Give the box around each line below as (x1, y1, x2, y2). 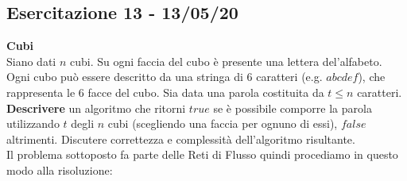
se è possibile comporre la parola (213, 99, 372, 116)
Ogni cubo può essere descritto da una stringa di (6, 68, 243, 85)
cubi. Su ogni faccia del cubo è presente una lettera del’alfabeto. (69, 52, 382, 69)
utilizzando (6, 115, 60, 132)
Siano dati (6, 52, 56, 69)
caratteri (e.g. (256, 68, 323, 85)
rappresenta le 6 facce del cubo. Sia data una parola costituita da (6, 83, 324, 100)
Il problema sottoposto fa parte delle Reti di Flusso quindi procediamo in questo (6, 146, 398, 163)
